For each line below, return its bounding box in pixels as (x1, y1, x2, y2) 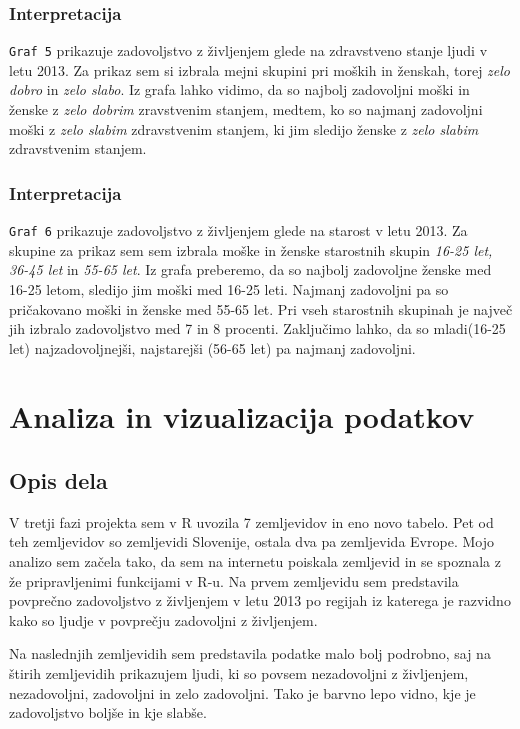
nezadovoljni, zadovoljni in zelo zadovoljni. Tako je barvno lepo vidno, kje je (9, 682, 476, 703)
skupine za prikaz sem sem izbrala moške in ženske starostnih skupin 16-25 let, (9, 239, 493, 260)
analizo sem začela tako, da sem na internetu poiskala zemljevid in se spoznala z (9, 551, 501, 572)
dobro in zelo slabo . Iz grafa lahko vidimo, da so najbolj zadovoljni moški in (9, 79, 470, 100)
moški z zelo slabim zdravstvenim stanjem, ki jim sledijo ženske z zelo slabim (9, 118, 479, 139)
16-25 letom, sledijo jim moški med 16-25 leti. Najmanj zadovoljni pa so (9, 278, 449, 299)
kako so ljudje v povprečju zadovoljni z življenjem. (9, 609, 318, 630)
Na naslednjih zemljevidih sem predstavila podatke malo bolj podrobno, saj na (9, 643, 491, 664)
